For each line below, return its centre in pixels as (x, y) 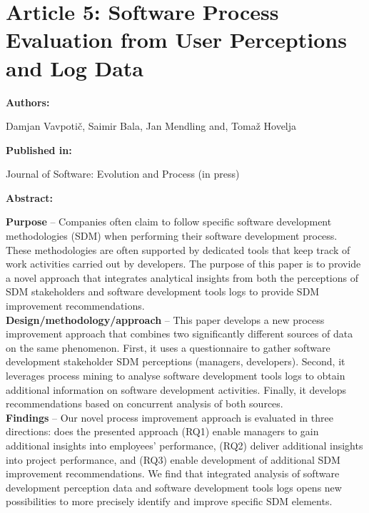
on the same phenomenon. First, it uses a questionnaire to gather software (168, 347)
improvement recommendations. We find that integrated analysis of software (173, 473)
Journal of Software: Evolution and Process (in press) (123, 174)
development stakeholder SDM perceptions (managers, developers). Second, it (176, 361)
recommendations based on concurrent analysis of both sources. (145, 403)
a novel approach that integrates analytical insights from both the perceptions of (182, 277)
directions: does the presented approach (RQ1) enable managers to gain (162, 431)
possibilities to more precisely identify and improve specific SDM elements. (169, 501)
